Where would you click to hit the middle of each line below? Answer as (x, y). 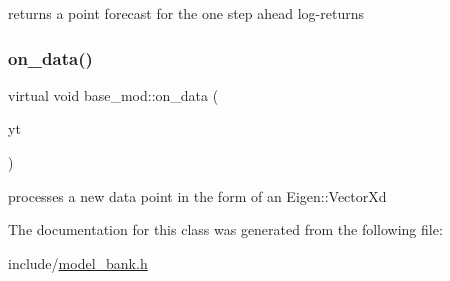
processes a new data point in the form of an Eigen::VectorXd (197, 195)
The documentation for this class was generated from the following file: (225, 229)
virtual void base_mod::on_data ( (113, 94)
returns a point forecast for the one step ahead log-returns (186, 13)
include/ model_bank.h (78, 262)
